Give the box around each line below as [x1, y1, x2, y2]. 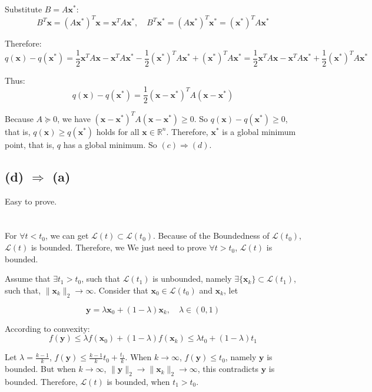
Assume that [5, 272, 51, 285]
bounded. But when [5, 363, 76, 375]
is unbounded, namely [152, 272, 232, 285]
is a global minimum [222, 125, 296, 137]
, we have [57, 112, 91, 124]
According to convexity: [5, 322, 90, 334]
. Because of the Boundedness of [153, 229, 270, 242]
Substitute [5, 3, 42, 15]
